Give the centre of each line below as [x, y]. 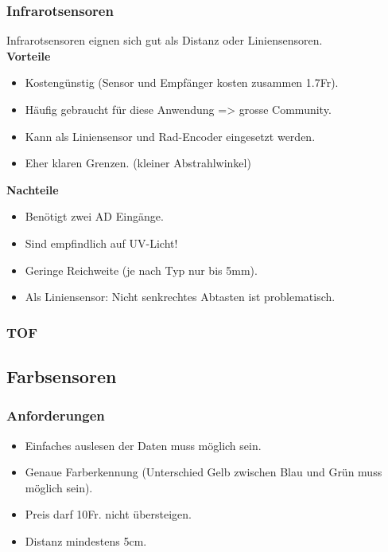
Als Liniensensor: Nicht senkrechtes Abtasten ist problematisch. [180, 297]
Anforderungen [56, 415]
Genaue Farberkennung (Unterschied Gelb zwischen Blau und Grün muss [204, 472]
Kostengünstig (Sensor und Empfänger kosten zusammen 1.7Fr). [182, 82]
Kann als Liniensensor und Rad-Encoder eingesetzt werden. [170, 136]
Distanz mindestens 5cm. [86, 540]
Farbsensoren [62, 376]
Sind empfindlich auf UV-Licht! [101, 243]
